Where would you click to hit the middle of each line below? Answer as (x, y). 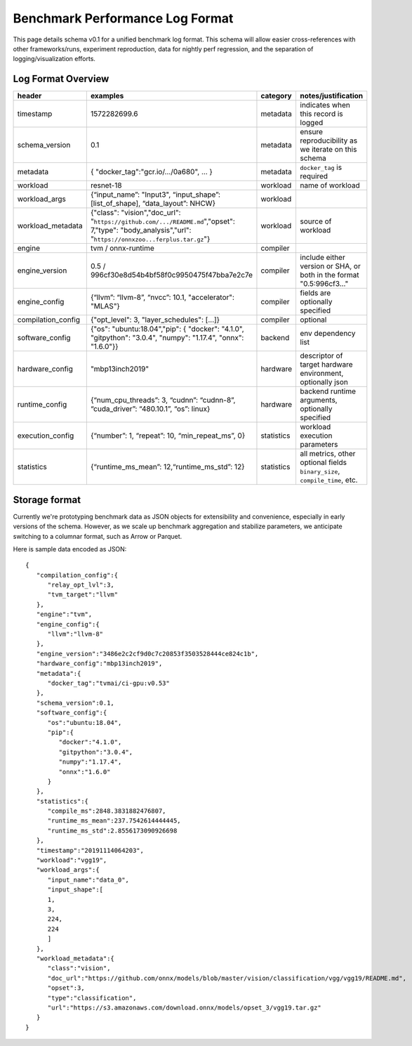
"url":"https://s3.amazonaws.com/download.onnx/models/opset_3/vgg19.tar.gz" (185, 1007)
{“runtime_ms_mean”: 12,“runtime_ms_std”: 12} (167, 467)
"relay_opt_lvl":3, (81, 585)
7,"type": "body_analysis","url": (141, 230)
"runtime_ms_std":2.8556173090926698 (112, 830)
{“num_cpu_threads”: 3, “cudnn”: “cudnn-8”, (163, 400)
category (276, 96)
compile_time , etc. (329, 480)
